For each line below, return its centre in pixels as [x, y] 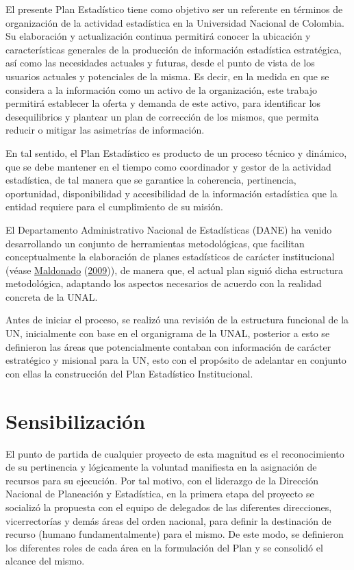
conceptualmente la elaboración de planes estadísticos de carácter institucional [170, 257]
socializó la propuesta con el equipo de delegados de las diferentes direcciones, [169, 507]
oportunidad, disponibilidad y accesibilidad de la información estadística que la [172, 193]
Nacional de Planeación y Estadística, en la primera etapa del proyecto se [160, 494]
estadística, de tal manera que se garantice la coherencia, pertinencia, [151, 180]
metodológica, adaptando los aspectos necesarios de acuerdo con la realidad [164, 283]
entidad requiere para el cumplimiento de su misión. [114, 207]
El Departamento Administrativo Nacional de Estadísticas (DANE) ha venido [169, 229]
